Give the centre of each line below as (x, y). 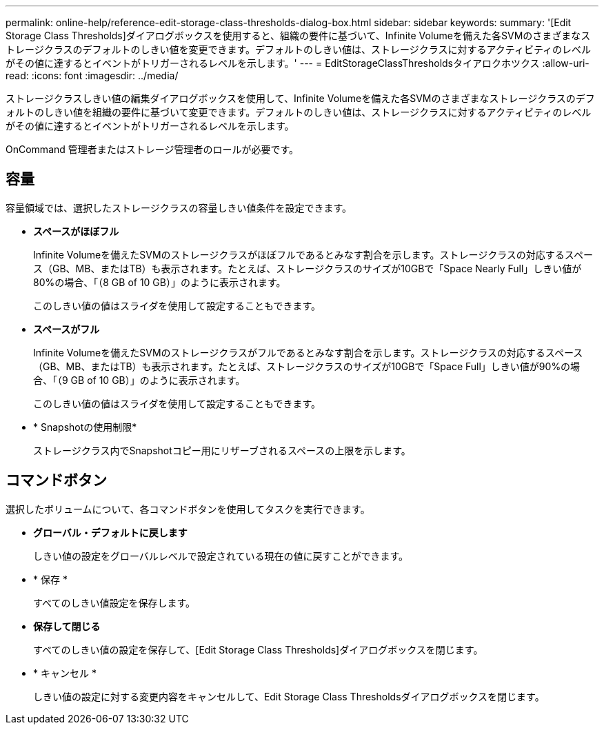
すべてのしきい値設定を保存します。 (114, 602)
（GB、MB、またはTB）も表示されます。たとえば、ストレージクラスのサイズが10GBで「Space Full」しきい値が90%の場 (307, 366)
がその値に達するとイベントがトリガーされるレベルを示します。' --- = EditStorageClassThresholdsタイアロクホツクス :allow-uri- (298, 63)
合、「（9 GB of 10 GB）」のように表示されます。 (139, 380)
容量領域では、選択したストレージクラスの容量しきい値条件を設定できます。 (179, 207)
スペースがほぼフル (76, 231)
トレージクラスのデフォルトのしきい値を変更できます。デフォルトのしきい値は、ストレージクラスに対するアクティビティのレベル (299, 49)
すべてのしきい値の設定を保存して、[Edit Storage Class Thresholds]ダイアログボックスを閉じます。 (258, 649)
